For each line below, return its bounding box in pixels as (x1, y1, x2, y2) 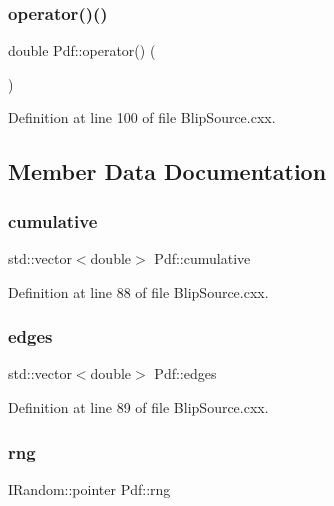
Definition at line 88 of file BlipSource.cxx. (8, 281, 269, 302)
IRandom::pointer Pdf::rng (8, 478, 171, 499)
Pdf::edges (154, 363, 217, 384)
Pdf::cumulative (154, 248, 251, 268)
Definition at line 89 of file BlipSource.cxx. (8, 397, 269, 417)
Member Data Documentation (8, 156, 327, 187)
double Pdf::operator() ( (8, 40, 156, 61)
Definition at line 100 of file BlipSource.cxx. (8, 107, 276, 128)
